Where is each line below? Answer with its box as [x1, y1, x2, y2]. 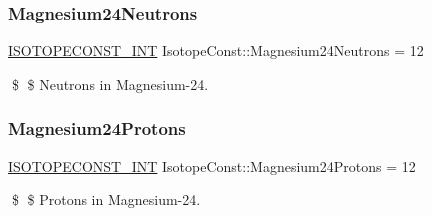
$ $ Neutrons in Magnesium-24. [11, 73, 209, 94]
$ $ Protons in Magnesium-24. [11, 189, 201, 210]
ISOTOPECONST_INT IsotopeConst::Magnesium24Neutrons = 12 [8, 40, 424, 61]
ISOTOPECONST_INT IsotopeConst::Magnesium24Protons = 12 [8, 155, 416, 176]
